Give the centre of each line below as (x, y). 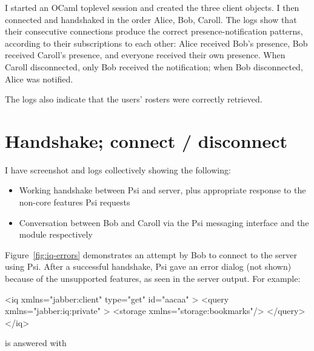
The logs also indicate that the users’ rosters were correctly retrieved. (134, 99)
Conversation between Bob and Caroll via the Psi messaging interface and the (164, 222)
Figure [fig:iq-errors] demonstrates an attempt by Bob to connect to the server (151, 254)
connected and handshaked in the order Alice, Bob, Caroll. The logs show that (151, 19)
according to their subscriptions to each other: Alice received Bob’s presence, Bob (156, 43)
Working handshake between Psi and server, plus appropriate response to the (162, 190)
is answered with (36, 343)
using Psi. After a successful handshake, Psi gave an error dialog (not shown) (148, 266)
